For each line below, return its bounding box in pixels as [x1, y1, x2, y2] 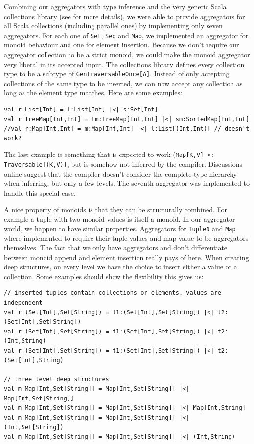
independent [4, 299, 43, 306]
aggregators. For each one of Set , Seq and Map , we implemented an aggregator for [4, 30, 249, 40]
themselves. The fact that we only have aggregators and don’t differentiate [4, 242, 228, 252]
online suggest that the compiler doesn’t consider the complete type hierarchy [4, 168, 237, 178]
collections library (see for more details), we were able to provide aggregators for [4, 11, 245, 21]
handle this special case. [4, 187, 76, 198]
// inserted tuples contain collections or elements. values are [4, 289, 221, 297]
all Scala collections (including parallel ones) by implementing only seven [4, 21, 223, 31]
